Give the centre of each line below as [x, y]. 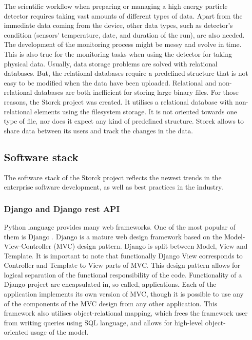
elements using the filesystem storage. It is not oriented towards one [136, 111]
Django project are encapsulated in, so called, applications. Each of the [110, 284]
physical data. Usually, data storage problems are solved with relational [111, 63]
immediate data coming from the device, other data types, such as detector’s [118, 25]
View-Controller [28, 246]
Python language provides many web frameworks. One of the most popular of [120, 226]
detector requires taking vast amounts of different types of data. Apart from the [123, 15]
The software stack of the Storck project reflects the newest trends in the [113, 177]
